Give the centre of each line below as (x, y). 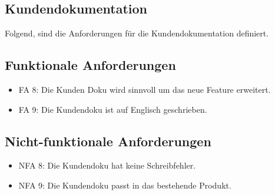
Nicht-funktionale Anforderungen (108, 141)
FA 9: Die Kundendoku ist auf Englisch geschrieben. (113, 109)
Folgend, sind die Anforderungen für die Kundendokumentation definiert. (137, 33)
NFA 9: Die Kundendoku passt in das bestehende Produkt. (125, 185)
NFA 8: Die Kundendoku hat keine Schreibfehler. (107, 165)
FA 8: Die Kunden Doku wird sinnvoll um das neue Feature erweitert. (145, 89)
